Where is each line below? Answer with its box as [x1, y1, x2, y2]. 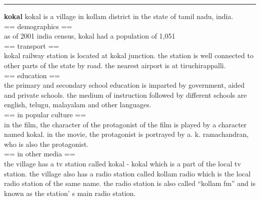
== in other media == [4, 148, 75, 159]
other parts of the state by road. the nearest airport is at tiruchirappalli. [4, 60, 226, 70]
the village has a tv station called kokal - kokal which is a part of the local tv [4, 158, 241, 168]
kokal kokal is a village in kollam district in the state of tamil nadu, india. [4, 11, 233, 21]
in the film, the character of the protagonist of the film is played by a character [4, 119, 247, 129]
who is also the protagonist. [4, 138, 89, 149]
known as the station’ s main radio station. [4, 187, 136, 198]
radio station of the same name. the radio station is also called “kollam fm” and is [4, 178, 255, 188]
